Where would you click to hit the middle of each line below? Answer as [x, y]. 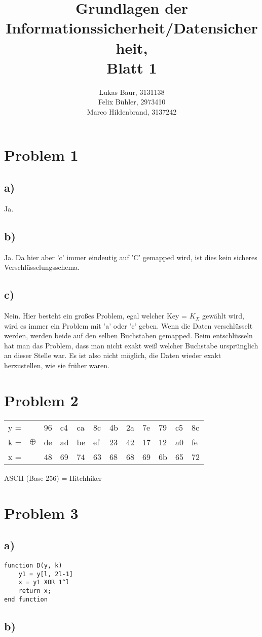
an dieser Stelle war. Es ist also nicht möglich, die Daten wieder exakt [113, 355]
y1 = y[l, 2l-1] [46, 574]
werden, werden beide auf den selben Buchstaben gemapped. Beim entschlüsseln [128, 335]
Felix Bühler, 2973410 [132, 102]
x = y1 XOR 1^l [44, 582]
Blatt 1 [132, 67]
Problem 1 [41, 155]
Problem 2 [41, 400]
